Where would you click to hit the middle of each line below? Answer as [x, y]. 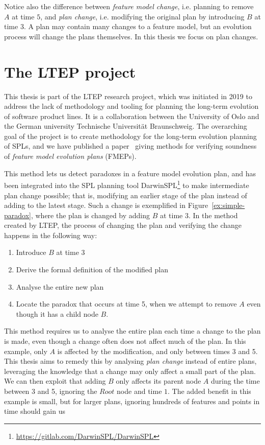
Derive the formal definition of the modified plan [92, 270]
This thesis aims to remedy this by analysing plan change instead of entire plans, [130, 361]
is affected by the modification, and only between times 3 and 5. [157, 351]
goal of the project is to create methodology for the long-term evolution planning [130, 136]
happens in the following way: [51, 235]
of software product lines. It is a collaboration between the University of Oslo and [132, 116]
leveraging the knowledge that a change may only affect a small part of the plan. [130, 371]
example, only [26, 351]
